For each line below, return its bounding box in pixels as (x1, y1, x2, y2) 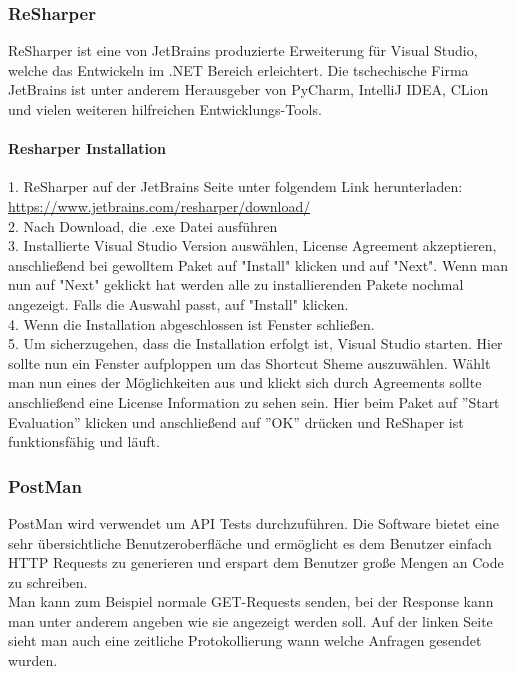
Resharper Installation (8, 138, 166, 159)
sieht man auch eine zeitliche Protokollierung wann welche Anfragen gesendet (8, 630, 482, 651)
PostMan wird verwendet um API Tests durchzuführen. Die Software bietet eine (8, 512, 500, 533)
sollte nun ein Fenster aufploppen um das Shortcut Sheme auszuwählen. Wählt (8, 352, 491, 373)
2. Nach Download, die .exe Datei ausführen (8, 215, 278, 236)
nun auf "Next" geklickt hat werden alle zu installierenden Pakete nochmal (8, 274, 464, 295)
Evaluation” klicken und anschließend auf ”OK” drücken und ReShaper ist (8, 411, 464, 432)
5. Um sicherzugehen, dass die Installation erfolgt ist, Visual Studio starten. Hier (8, 333, 503, 354)
